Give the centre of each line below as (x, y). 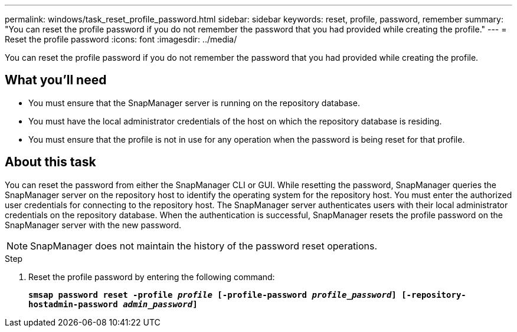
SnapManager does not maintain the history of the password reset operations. (204, 246)
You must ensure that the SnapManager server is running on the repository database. (194, 103)
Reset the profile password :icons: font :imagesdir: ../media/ (121, 39)
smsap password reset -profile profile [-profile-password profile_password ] (212, 295)
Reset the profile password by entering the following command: (152, 277)
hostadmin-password (73, 304)
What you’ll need (56, 80)
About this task (50, 162)
